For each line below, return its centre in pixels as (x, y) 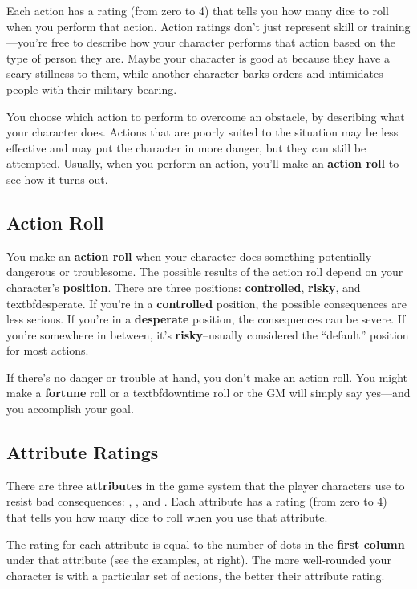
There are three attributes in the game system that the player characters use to (206, 485)
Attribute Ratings (83, 452)
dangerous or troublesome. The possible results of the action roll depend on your (205, 272)
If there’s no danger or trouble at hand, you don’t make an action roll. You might (207, 377)
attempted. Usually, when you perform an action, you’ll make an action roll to (203, 163)
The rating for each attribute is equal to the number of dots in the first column (206, 544)
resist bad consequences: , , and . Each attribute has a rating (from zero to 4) (197, 501)
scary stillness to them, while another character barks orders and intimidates (195, 73)
